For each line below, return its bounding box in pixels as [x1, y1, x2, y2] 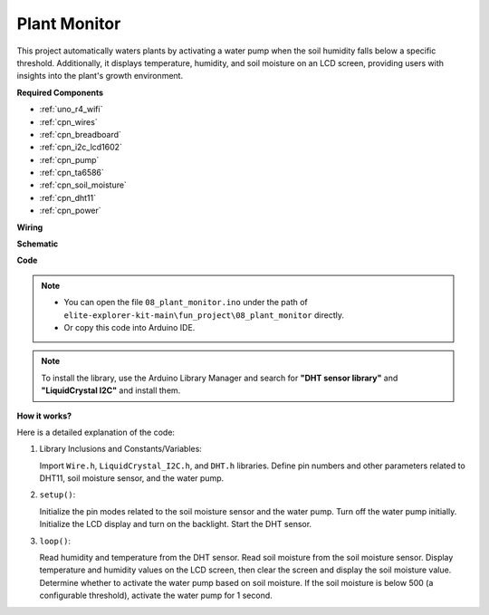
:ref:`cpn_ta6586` [39, 168, 104, 178]
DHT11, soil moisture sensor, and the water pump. [39, 473, 225, 484]
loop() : [39, 535, 72, 546]
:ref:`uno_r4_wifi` [39, 104, 103, 115]
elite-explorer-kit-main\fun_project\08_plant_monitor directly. [63, 309, 344, 321]
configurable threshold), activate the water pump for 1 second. [39, 590, 273, 601]
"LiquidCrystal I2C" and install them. [41, 385, 181, 396]
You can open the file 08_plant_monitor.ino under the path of [63, 297, 308, 308]
